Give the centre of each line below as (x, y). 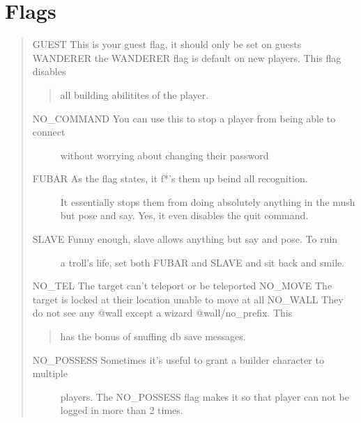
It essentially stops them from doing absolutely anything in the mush (208, 201)
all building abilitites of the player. (135, 94)
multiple (50, 373)
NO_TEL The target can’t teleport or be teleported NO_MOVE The (182, 286)
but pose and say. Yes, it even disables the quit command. (184, 215)
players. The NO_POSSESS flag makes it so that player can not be (205, 396)
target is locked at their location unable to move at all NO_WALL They (188, 299)
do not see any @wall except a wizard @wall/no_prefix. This (162, 313)
